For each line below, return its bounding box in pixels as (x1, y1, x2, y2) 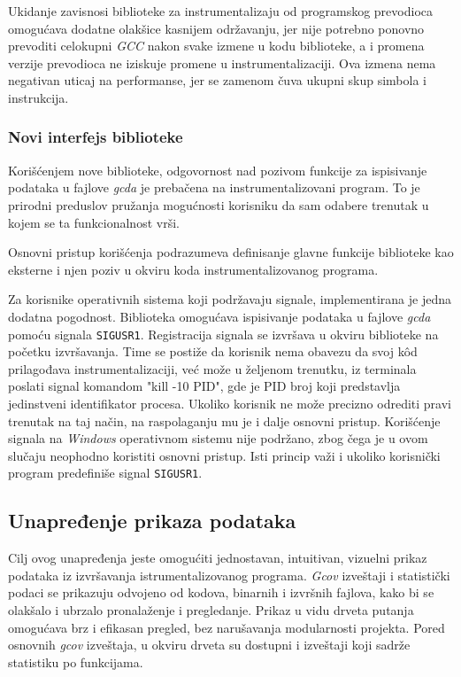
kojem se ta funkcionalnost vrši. (8, 213, 180, 231)
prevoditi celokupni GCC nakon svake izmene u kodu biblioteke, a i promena (8, 36, 425, 55)
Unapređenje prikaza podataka (8, 507, 296, 534)
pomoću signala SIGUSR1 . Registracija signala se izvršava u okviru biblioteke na (8, 324, 439, 343)
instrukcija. (8, 88, 69, 106)
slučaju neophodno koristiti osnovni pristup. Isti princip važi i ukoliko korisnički (8, 446, 441, 464)
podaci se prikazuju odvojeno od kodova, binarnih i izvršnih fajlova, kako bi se (8, 583, 434, 602)
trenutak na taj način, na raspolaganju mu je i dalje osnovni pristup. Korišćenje (8, 411, 441, 430)
